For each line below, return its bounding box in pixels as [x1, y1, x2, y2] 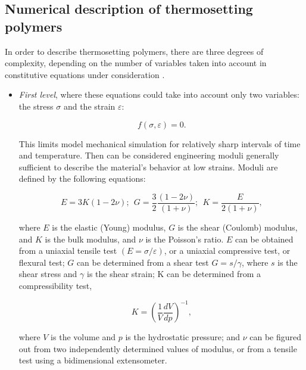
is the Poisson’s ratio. [145, 232, 224, 245]
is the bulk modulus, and [45, 232, 136, 245]
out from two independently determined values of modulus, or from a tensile [18, 342, 297, 355]
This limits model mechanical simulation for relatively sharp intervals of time [18, 137, 301, 150]
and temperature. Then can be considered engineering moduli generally [18, 149, 279, 161]
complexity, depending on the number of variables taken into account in [5, 57, 267, 69]
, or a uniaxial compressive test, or [164, 244, 291, 257]
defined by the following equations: [18, 172, 146, 185]
